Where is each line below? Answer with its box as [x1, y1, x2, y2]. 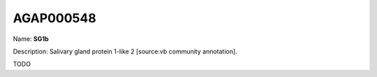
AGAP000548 [13, 10, 97, 26]
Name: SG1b [13, 35, 49, 43]
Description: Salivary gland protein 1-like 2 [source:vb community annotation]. [13, 47, 237, 55]
